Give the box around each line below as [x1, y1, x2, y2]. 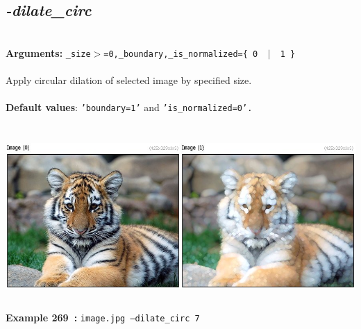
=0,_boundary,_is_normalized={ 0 [103, 49, 258, 59]
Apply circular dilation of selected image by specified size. [6, 73, 252, 87]
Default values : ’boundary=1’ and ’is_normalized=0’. [6, 100, 253, 115]
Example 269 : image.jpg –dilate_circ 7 [6, 310, 200, 325]
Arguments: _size [6, 45, 91, 60]
